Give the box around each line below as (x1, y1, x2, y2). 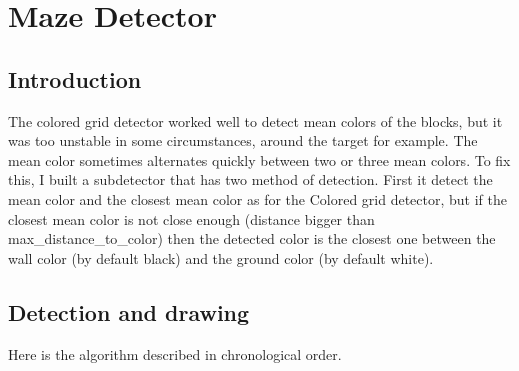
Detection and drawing (8, 296, 250, 327)
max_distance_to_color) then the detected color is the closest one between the (8, 228, 496, 249)
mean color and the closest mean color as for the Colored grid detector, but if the (8, 188, 507, 209)
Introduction (8, 63, 142, 94)
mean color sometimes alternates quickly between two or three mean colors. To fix (8, 149, 511, 170)
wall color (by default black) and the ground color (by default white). (8, 247, 434, 268)
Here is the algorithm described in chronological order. (8, 343, 342, 364)
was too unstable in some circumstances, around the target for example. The (8, 130, 478, 151)
